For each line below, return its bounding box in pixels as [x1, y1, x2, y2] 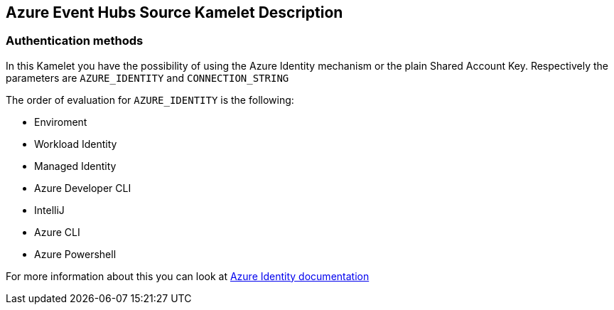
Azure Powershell [34, 247, 117, 260]
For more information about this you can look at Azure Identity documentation [6, 269, 370, 282]
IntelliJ [34, 203, 65, 216]
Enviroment [34, 115, 87, 128]
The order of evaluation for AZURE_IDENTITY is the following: [6, 93, 294, 106]
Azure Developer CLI [34, 181, 131, 194]
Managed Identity [34, 159, 117, 172]
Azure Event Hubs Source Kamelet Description [6, 4, 343, 21]
